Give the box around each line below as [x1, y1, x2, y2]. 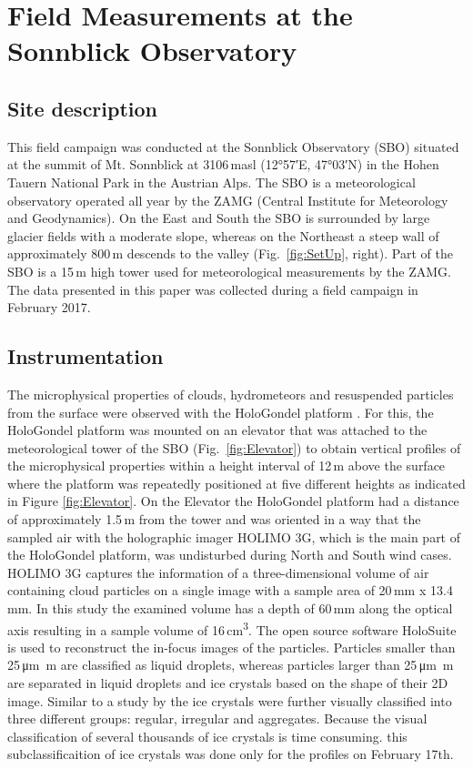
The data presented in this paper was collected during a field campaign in [7, 279, 418, 298]
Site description [7, 94, 158, 122]
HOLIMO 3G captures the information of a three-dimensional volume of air [7, 562, 429, 582]
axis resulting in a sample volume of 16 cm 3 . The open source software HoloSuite [7, 617, 457, 639]
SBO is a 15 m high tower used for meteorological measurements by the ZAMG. [7, 261, 451, 280]
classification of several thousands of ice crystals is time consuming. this [7, 726, 408, 745]
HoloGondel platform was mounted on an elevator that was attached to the [7, 420, 428, 440]
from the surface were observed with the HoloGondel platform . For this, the [7, 402, 434, 421]
